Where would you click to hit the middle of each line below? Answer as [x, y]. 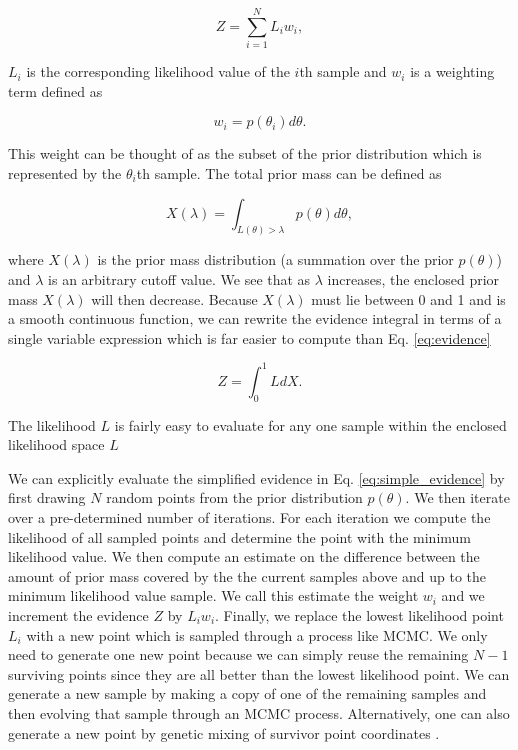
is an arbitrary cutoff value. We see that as [179, 278]
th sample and [343, 71]
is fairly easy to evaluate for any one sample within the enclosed [310, 424]
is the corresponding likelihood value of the [158, 71]
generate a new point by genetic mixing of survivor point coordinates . [224, 732]
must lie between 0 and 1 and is [408, 298]
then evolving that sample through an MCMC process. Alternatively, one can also [259, 712]
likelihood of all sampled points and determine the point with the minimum [240, 536]
